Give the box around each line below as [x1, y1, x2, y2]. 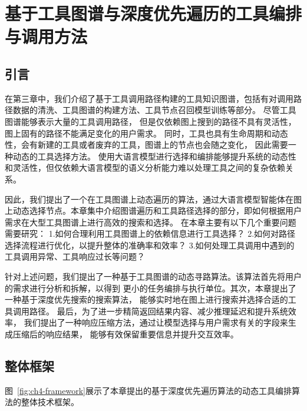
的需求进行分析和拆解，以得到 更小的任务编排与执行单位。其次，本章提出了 [5, 281, 296, 294]
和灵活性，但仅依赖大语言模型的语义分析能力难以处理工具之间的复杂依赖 [5, 161, 285, 174]
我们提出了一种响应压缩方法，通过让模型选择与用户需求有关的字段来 [24, 316, 288, 329]
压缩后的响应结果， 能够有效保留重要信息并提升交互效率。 [12, 328, 239, 340]
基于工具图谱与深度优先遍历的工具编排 [5, 1, 302, 25]
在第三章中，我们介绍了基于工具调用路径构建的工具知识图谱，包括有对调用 [5, 92, 293, 104]
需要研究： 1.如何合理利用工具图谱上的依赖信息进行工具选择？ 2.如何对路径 [5, 227, 296, 240]
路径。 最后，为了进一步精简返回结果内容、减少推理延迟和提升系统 [29, 304, 288, 317]
